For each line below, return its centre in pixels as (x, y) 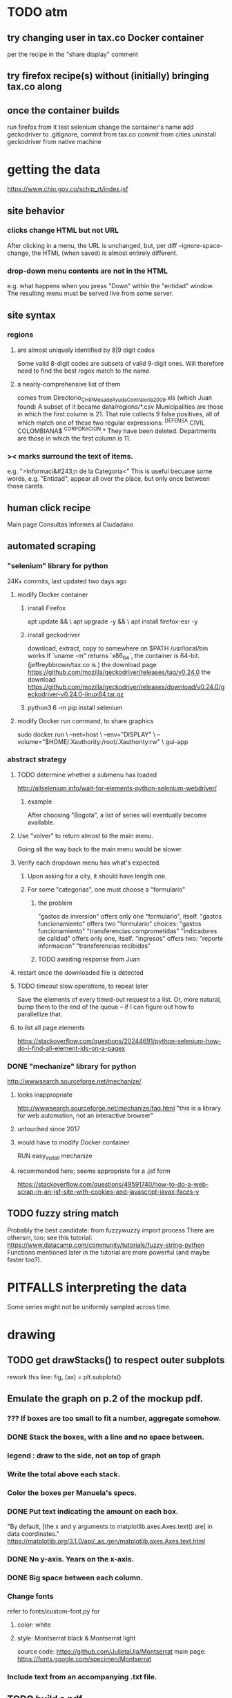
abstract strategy (37, 759)
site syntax (32, 315)
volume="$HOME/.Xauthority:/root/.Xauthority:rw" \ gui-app (103, 741)
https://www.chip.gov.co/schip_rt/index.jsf (68, 189)
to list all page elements (51, 1027)
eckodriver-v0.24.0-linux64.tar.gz (76, 694)
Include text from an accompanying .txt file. (82, 1677)
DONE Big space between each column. (75, 1577)
